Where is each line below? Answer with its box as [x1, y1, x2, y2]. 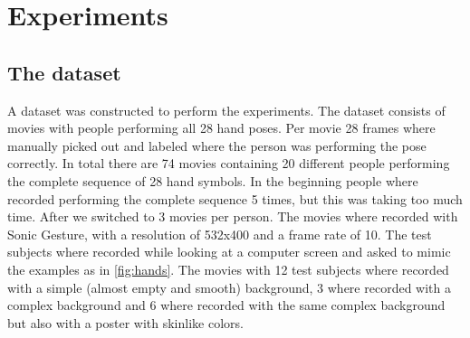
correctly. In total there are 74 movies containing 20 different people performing [7, 154, 450, 173]
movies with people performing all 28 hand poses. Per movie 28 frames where [7, 118, 436, 137]
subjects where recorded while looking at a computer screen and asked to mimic [7, 242, 451, 261]
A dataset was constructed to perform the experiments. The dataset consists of [7, 100, 446, 119]
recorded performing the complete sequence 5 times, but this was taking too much [7, 189, 463, 208]
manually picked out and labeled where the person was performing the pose [7, 136, 427, 155]
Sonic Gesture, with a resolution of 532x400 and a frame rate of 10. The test [7, 224, 432, 243]
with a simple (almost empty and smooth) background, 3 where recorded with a [7, 277, 451, 296]
